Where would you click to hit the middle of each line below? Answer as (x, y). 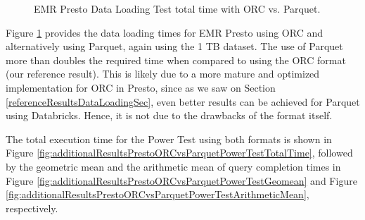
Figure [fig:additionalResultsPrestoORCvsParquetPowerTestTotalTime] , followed (179, 153)
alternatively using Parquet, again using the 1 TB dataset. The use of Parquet (174, 46)
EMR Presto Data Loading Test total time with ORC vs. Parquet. (177, 8)
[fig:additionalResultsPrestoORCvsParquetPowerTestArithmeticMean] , (158, 194)
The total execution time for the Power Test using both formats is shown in (169, 139)
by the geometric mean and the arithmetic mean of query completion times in (173, 166)
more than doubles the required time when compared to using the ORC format (176, 60)
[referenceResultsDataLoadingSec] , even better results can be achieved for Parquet (183, 101)
